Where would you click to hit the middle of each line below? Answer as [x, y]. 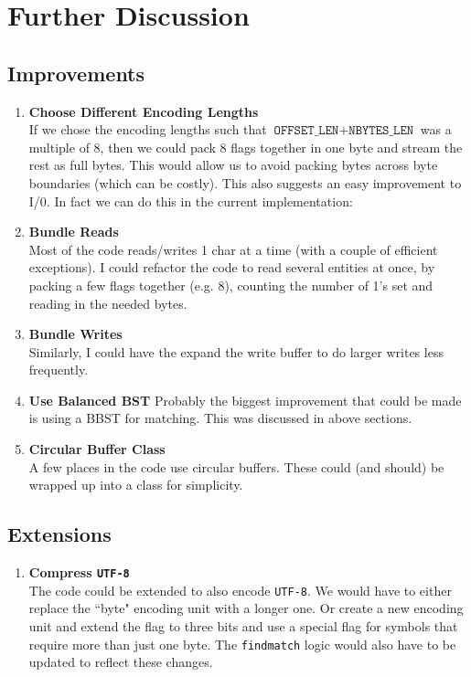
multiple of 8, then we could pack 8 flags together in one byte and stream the [246, 147]
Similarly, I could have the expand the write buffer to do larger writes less [236, 351]
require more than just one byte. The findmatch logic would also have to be [242, 644]
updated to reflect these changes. [121, 662]
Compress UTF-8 [79, 572]
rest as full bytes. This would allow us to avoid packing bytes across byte [233, 165]
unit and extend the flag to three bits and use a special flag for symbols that [243, 625]
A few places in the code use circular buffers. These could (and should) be [236, 466]
